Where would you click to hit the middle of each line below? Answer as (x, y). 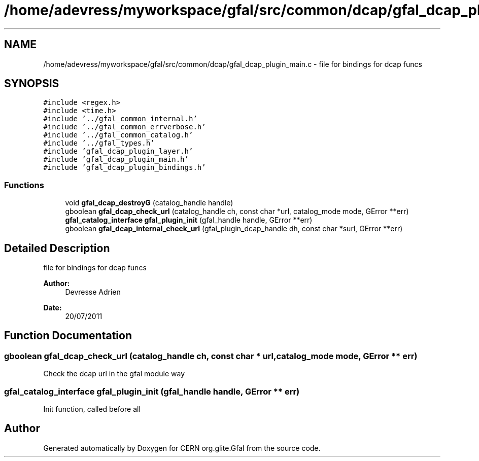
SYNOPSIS (32, 84)
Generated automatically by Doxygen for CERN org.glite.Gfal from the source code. (182, 448)
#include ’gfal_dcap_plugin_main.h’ (116, 159)
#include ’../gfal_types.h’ (99, 143)
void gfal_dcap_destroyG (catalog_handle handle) (149, 203)
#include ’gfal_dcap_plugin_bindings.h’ (125, 168)
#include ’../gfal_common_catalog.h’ (118, 135)
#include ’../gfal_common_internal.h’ (120, 119)
